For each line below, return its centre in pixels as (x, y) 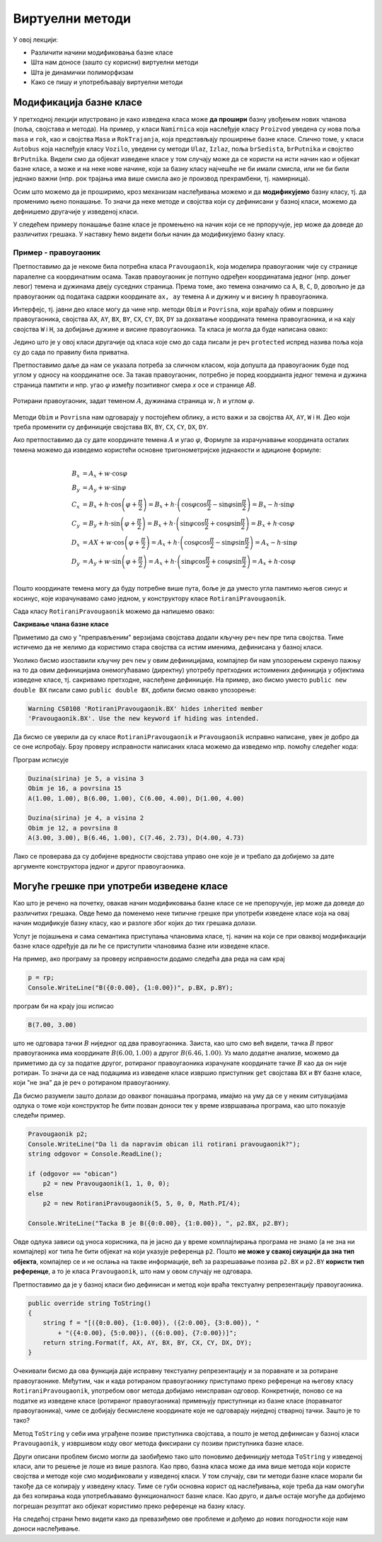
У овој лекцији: (35, 40)
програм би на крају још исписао (64, 1006)
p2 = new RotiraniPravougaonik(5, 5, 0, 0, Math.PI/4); (142, 1204)
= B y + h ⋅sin (101, 524)
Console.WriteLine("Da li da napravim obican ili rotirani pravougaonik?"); (164, 1144)
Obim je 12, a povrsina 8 (73, 828)
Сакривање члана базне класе (61, 624)
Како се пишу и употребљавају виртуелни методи (107, 82)
